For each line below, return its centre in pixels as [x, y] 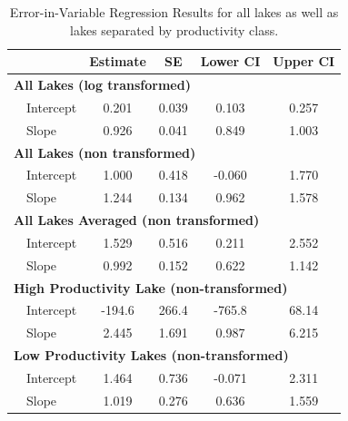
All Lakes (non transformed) [105, 152]
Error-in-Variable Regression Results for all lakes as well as [174, 12]
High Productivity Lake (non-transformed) [151, 287]
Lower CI [230, 61]
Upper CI [304, 61]
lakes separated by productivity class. [174, 29]
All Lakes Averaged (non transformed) [137, 220]
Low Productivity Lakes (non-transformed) [151, 355]
